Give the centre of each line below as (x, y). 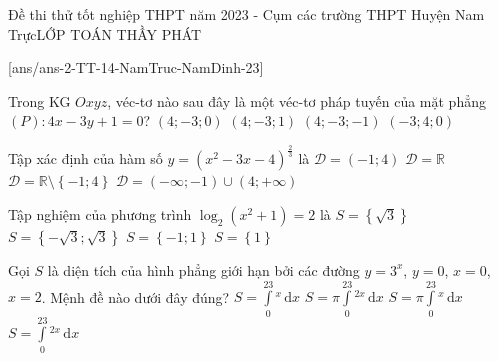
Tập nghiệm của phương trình (100, 213)
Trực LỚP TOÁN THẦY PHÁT (105, 33)
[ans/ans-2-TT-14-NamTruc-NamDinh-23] (136, 67)
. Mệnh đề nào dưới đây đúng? (135, 296)
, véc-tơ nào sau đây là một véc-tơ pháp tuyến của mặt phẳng (296, 100)
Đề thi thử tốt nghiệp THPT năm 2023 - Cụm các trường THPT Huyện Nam (246, 14)
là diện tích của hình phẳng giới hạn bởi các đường (203, 269)
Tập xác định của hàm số (85, 158)
